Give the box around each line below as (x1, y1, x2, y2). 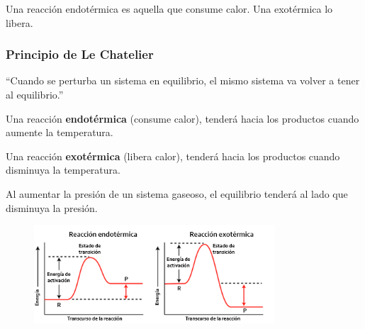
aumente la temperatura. (6, 125, 113, 140)
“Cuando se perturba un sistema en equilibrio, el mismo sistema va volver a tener (6, 73, 360, 88)
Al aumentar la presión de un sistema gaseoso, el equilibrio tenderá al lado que (6, 186, 348, 201)
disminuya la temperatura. (6, 162, 120, 177)
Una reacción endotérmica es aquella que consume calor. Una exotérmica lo (6, 1, 333, 16)
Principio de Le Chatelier (6, 45, 154, 63)
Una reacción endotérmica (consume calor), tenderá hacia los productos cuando (6, 111, 359, 126)
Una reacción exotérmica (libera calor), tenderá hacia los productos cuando (6, 148, 340, 163)
